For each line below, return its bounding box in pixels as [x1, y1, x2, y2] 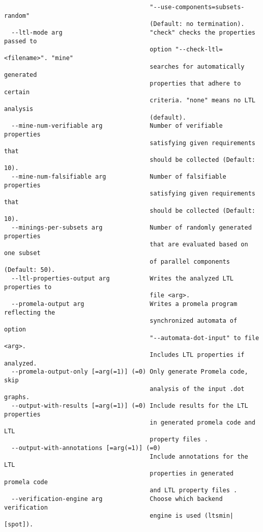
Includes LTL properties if [150, 351, 245, 358]
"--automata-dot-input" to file [150, 334, 259, 342]
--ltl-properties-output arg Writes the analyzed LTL [11, 275, 234, 282]
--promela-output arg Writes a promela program [11, 300, 238, 307]
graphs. [4, 394, 30, 401]
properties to [4, 283, 52, 291]
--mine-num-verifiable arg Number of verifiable [11, 122, 223, 130]
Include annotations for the [150, 453, 248, 460]
